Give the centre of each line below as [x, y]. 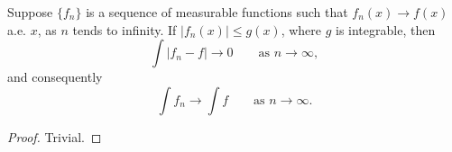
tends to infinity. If [125, 29]
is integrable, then [386, 29]
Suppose [30, 12]
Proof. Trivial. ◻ [55, 136]
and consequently [55, 77]
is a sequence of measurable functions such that [217, 12]
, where [301, 29]
